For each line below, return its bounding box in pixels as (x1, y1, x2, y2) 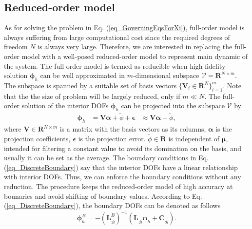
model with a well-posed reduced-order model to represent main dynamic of (21, 51, 248, 61)
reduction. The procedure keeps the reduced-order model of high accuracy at (4, 181, 233, 191)
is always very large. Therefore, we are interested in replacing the (38, 41, 233, 52)
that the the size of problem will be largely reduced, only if (4, 91, 180, 101)
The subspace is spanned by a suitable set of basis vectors (4, 80, 177, 90)
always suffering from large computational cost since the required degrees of (4, 32, 230, 42)
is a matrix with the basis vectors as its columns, (59, 124, 206, 134)
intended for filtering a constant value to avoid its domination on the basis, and (4, 143, 241, 153)
